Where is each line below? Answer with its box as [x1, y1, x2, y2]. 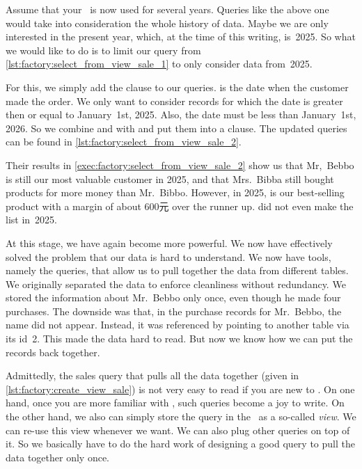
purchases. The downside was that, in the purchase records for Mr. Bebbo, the [6, 303, 342, 318]
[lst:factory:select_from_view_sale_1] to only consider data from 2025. [6, 56, 313, 71]
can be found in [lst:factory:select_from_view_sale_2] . [6, 134, 242, 149]
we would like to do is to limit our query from [6, 42, 201, 57]
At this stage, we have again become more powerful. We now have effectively [6, 235, 333, 250]
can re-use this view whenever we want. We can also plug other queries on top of [6, 422, 350, 437]
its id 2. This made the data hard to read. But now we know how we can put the [6, 331, 353, 346]
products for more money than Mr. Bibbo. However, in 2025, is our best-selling [6, 185, 345, 200]
